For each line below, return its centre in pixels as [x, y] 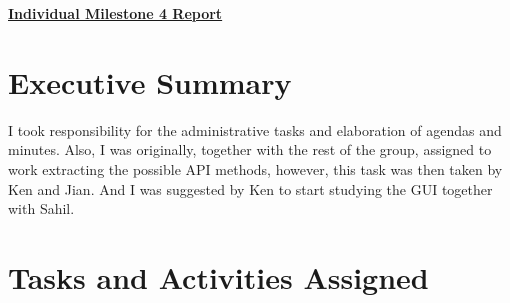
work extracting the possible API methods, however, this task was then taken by [255, 168]
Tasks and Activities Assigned [218, 276]
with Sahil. [41, 208]
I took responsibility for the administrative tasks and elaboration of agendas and [255, 129]
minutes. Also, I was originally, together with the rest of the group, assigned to [250, 149]
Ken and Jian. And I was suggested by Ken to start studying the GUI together [250, 188]
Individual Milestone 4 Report [115, 13]
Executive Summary [150, 81]
